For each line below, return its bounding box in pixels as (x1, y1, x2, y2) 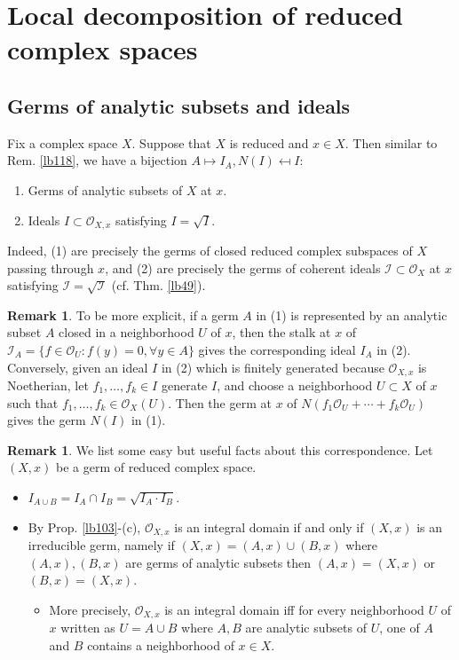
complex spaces (7, 31, 198, 67)
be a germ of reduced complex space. (55, 458, 257, 476)
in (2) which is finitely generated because (161, 357, 384, 376)
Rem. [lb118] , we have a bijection (7, 151, 187, 169)
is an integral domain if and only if (174, 517, 364, 536)
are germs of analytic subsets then (125, 553, 312, 571)
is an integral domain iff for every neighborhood (164, 600, 424, 618)
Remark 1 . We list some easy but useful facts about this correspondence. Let (7, 440, 433, 459)
